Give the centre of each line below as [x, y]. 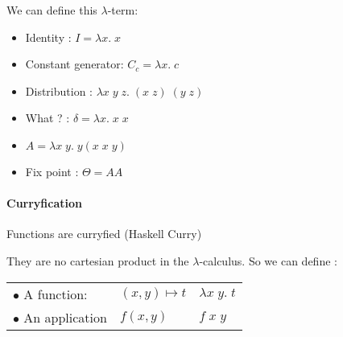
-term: [123, 10]
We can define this [52, 10]
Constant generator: [74, 64]
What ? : [48, 118]
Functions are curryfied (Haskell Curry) [104, 234]
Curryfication [44, 203]
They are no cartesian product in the [98, 260]
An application [65, 317]
